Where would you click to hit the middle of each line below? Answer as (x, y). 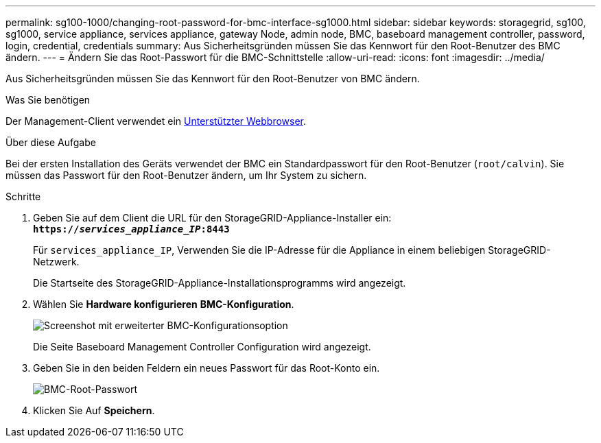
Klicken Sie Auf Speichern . (94, 410)
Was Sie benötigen (48, 100)
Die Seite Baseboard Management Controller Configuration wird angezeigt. (202, 347)
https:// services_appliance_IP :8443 (131, 229)
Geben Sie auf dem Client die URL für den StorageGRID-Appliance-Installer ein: (212, 218)
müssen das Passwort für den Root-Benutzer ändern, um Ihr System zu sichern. (186, 175)
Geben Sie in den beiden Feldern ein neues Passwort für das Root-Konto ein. (207, 368)
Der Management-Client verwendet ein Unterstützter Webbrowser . (156, 121)
